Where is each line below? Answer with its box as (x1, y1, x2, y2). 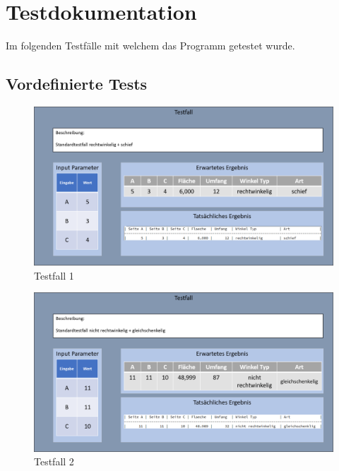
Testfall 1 (34, 268, 74, 282)
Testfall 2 (34, 454, 74, 469)
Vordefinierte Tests (6, 73, 148, 95)
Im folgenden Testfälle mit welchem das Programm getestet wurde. (6, 38, 295, 53)
